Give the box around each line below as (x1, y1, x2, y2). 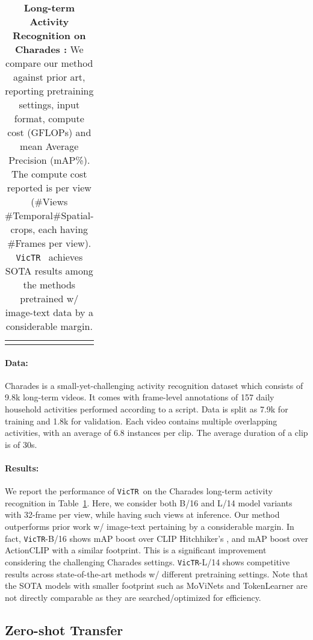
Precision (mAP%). (8, 153, 90, 167)
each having (38, 222, 88, 236)
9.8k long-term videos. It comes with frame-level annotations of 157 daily (5, 391, 274, 403)
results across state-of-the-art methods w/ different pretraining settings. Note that (5, 567, 308, 580)
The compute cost (11, 167, 87, 181)
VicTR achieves (16, 250, 83, 264)
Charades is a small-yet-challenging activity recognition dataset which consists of (5, 379, 303, 391)
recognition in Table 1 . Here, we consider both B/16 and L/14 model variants (5, 496, 293, 509)
